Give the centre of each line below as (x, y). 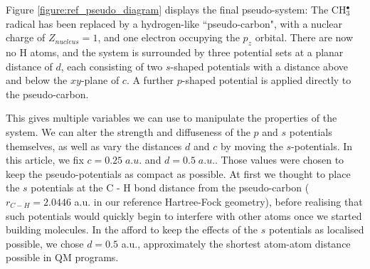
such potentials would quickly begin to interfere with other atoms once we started (184, 215)
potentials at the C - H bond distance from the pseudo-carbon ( (170, 188)
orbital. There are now (304, 37)
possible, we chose (45, 243)
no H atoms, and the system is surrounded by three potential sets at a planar (175, 52)
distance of (29, 66)
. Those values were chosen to (280, 160)
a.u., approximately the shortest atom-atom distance (236, 243)
